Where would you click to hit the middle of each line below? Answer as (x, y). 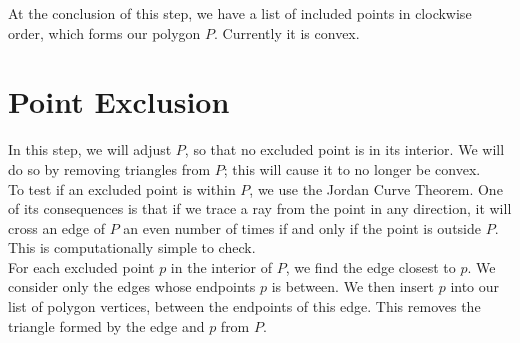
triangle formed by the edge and (106, 325)
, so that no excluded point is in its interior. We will (344, 149)
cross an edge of (57, 227)
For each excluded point (81, 266)
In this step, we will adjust (90, 149)
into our (475, 286)
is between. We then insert (353, 286)
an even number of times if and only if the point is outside (302, 227)
